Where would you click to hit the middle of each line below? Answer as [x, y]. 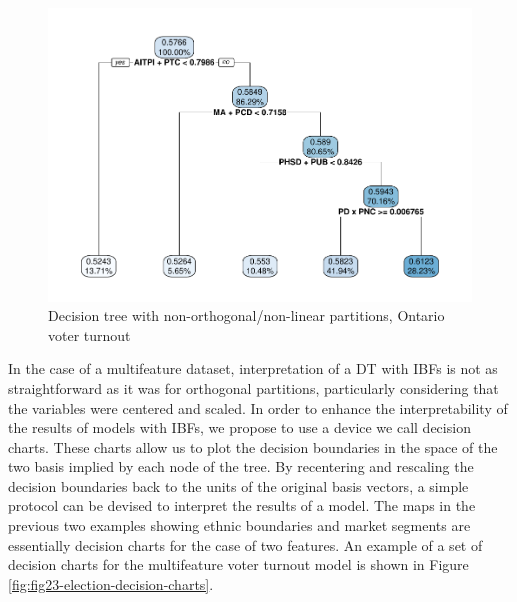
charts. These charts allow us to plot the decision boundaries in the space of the [253, 446]
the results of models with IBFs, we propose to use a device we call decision [239, 427]
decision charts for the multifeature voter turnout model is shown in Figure [238, 564]
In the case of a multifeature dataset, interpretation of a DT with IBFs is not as [253, 368]
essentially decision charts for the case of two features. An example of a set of [245, 544]
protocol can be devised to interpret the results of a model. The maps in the [242, 505]
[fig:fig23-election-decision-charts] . [111, 583]
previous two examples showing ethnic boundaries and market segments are [239, 525]
